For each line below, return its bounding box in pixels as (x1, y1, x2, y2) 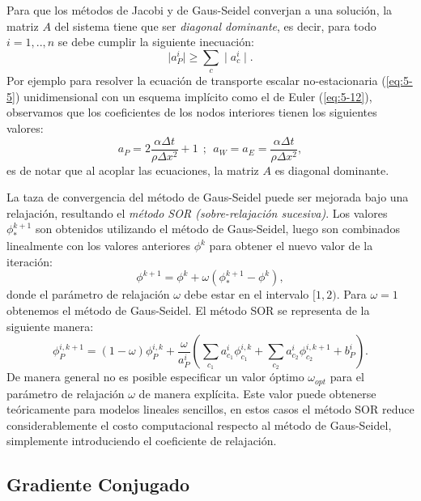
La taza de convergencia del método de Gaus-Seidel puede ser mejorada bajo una (6, 189, 409, 206)
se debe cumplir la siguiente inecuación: (57, 33, 254, 50)
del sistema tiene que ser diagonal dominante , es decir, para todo (54, 17, 376, 34)
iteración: (6, 253, 53, 270)
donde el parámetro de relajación (6, 286, 170, 303)
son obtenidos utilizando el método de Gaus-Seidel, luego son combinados (35, 220, 400, 237)
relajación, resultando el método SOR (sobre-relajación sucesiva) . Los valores (6, 204, 388, 221)
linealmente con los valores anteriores (6, 237, 191, 254)
